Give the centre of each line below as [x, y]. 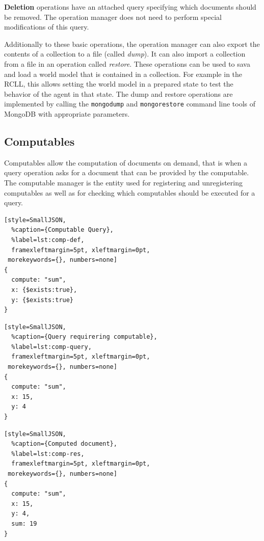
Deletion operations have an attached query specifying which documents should [130, 7]
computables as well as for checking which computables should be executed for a [130, 192]
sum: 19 [24, 523]
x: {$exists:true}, [44, 290]
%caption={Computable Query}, [62, 230]
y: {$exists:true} [43, 300]
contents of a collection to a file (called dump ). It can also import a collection [125, 54]
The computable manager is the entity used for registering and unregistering [123, 182]
